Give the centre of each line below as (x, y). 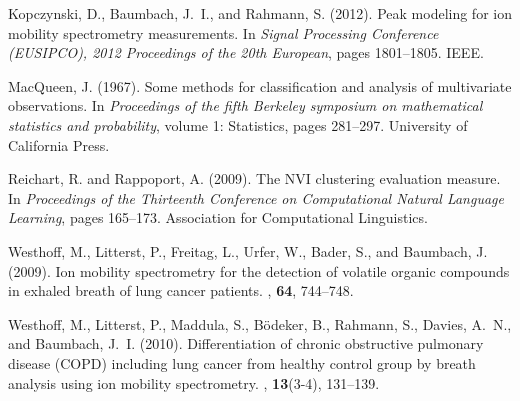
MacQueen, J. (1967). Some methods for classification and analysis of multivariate (260, 85)
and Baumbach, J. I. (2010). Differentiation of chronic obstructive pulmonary (246, 343)
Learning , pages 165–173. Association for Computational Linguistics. (218, 217)
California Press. (59, 144)
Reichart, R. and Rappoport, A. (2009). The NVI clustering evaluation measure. (254, 178)
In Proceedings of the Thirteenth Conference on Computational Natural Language (256, 197)
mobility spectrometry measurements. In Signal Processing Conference (223, 32)
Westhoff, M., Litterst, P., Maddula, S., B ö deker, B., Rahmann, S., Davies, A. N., (260, 323)
